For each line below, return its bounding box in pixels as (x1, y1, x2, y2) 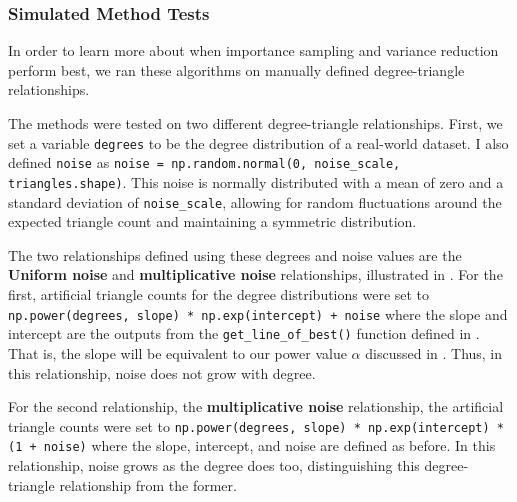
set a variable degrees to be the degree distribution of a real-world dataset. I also (8, 132, 509, 153)
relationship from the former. (59, 474, 237, 495)
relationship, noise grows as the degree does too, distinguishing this (8, 455, 420, 475)
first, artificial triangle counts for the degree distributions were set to (8, 284, 430, 304)
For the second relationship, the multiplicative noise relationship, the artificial (8, 396, 504, 417)
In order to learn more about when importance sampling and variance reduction (8, 40, 499, 61)
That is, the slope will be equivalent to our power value (8, 342, 347, 363)
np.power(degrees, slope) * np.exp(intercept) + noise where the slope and (8, 303, 508, 324)
